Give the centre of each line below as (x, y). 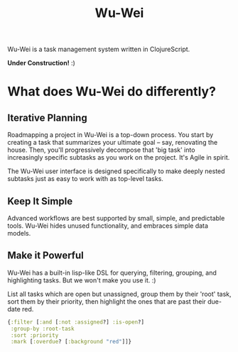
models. (19, 233)
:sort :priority (34, 335)
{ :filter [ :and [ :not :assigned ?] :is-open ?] (76, 322)
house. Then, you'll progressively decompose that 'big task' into (101, 150)
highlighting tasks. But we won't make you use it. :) (82, 280)
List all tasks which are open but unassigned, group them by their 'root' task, (119, 294)
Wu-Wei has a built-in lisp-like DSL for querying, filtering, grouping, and (112, 273)
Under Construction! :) (42, 63)
